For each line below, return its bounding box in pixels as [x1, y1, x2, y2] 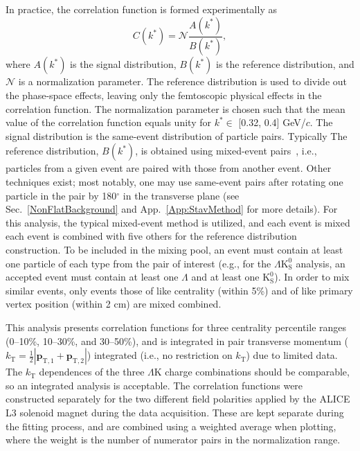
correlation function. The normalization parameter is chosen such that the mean [6, 101, 345, 116]
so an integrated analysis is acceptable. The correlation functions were [6, 378, 303, 392]
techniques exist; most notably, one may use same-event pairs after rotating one [6, 175, 343, 189]
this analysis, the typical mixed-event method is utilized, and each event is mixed [6, 215, 350, 229]
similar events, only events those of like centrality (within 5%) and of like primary [6, 283, 353, 297]
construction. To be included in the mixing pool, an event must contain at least [6, 242, 343, 256]
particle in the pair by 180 [6, 188, 117, 202]
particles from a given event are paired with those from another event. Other [6, 161, 332, 175]
